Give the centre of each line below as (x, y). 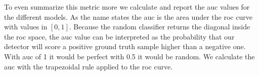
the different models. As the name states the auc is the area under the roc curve (128, 16)
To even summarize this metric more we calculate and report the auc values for (127, 7)
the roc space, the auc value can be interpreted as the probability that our (119, 36)
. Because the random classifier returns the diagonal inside (160, 27)
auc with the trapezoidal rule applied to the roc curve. (89, 66)
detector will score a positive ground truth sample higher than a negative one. (125, 46)
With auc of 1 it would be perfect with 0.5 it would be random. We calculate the (129, 56)
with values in (26, 27)
